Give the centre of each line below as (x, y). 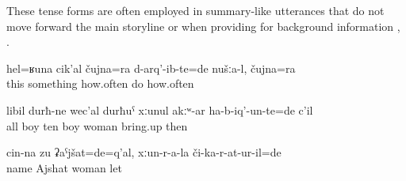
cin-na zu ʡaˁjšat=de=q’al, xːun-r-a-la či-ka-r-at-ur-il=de (144, 152)
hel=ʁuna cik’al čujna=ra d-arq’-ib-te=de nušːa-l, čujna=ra (151, 68)
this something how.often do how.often (100, 83)
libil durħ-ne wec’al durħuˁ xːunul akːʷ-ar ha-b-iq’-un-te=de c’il (160, 109)
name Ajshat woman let (64, 167)
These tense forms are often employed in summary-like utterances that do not (195, 10)
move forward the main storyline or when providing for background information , (203, 26)
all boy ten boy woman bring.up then (97, 125)
